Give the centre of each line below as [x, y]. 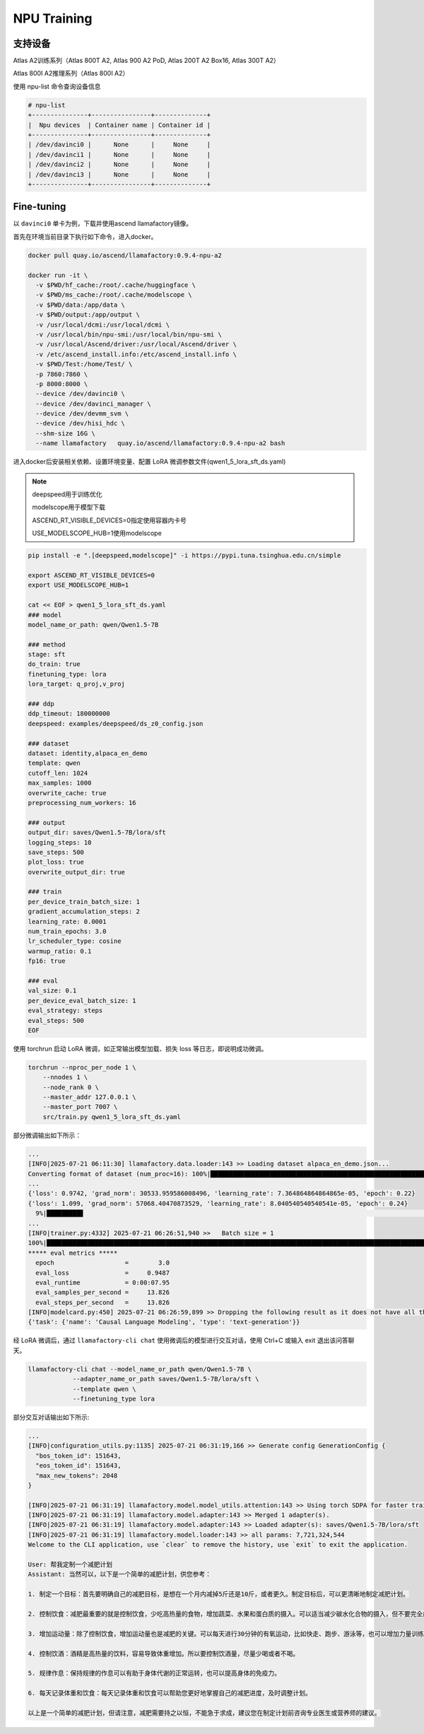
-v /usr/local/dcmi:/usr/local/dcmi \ [102, 324]
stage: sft [47, 655]
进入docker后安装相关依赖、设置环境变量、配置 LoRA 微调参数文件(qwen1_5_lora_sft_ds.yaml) [149, 462]
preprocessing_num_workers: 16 [82, 803]
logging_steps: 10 [60, 842]
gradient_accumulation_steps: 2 [84, 912]
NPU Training [53, 18]
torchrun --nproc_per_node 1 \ [82, 1067]
